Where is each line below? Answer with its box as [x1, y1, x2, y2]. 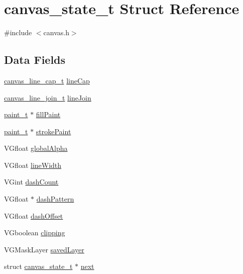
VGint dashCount [4, 176, 59, 187]
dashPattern [36, 194, 74, 204]
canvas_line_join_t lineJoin [4, 92, 91, 103]
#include [4, 27, 32, 38]
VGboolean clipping [4, 227, 65, 238]
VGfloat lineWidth [4, 159, 62, 170]
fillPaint [36, 109, 61, 120]
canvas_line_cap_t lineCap [4, 75, 90, 85]
